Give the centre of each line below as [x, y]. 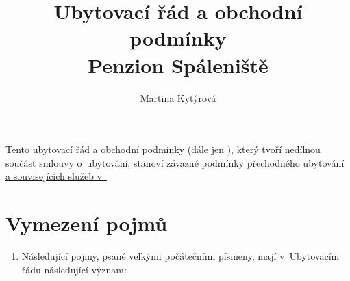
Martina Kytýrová [178, 97]
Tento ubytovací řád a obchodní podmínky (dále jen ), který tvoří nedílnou [163, 149]
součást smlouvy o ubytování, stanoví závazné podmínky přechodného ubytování [175, 162]
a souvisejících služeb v [54, 176]
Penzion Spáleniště [178, 65]
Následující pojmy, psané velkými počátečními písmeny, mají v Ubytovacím [180, 256]
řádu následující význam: [74, 269]
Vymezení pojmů [87, 223]
